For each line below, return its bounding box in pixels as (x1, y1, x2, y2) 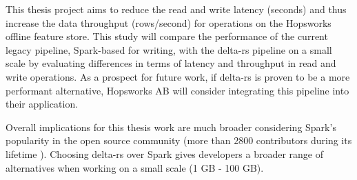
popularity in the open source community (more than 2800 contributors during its (6, 133, 352, 148)
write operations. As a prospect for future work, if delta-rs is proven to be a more (6, 69, 350, 83)
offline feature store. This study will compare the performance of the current (6, 29, 328, 43)
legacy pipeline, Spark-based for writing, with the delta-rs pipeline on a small (6, 42, 332, 57)
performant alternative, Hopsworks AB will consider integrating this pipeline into (6, 83, 349, 97)
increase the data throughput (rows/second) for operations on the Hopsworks (6, 15, 331, 30)
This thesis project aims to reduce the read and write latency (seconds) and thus (6, 2, 347, 16)
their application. (6, 97, 79, 111)
